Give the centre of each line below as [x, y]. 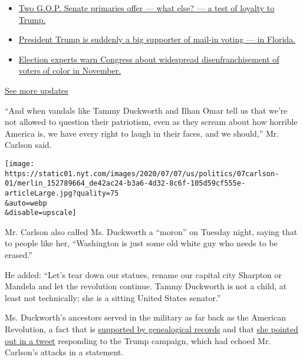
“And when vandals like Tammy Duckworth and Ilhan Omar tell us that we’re [146, 110]
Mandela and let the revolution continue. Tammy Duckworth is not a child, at [146, 286]
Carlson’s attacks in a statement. [64, 352]
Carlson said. [28, 145]
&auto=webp [26, 203]
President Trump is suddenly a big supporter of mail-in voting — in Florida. [157, 39]
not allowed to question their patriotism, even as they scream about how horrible [151, 122]
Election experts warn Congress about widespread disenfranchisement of [149, 59]
